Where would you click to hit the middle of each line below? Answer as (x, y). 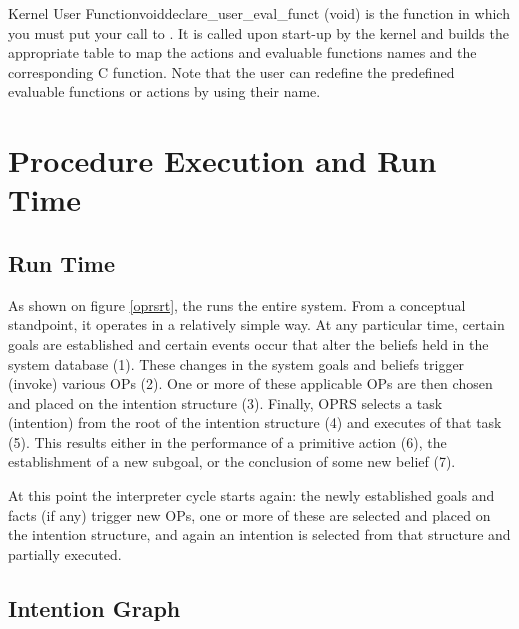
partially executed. (65, 553)
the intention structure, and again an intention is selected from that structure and (259, 534)
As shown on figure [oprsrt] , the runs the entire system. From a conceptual (237, 304)
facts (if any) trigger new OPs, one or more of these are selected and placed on (249, 514)
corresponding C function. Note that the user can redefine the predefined (231, 71)
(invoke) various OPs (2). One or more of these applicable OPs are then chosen (250, 383)
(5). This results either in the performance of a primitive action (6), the (227, 441)
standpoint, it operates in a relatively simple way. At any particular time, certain (256, 324)
